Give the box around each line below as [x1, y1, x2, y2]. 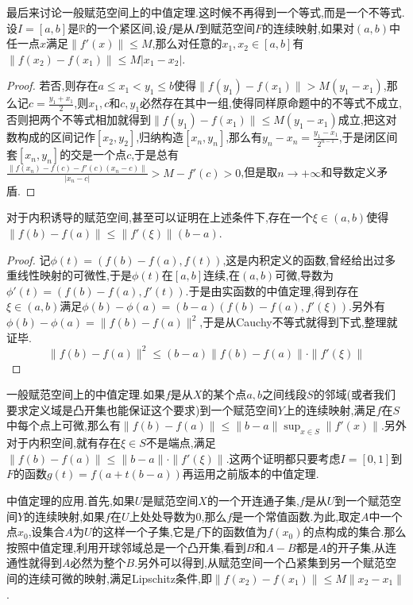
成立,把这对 [338, 111, 397, 128]
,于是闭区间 [338, 129, 398, 145]
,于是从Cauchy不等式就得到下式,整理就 [199, 314, 398, 330]
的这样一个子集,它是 [91, 523, 195, 540]
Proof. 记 [6, 251, 51, 268]
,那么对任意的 [152, 35, 222, 52]
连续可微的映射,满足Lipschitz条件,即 [28, 570, 212, 587]
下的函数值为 [200, 523, 268, 540]
